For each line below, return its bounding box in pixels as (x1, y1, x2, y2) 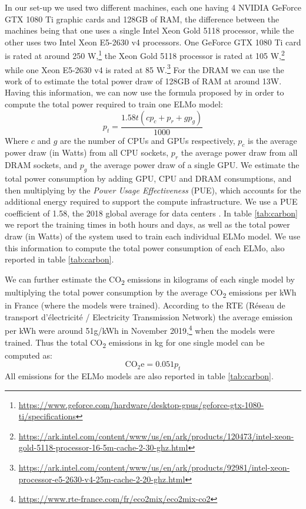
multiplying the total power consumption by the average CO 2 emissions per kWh (5, 285, 297, 300)
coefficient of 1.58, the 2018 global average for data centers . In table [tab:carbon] (5, 206, 298, 219)
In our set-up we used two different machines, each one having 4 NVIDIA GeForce (5, 1, 301, 13)
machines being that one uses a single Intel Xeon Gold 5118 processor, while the (5, 24, 294, 37)
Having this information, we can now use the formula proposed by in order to (5, 86, 284, 98)
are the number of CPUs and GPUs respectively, (60, 134, 235, 146)
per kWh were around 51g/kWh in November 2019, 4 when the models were (5, 323, 275, 336)
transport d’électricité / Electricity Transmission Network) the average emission (5, 310, 292, 323)
